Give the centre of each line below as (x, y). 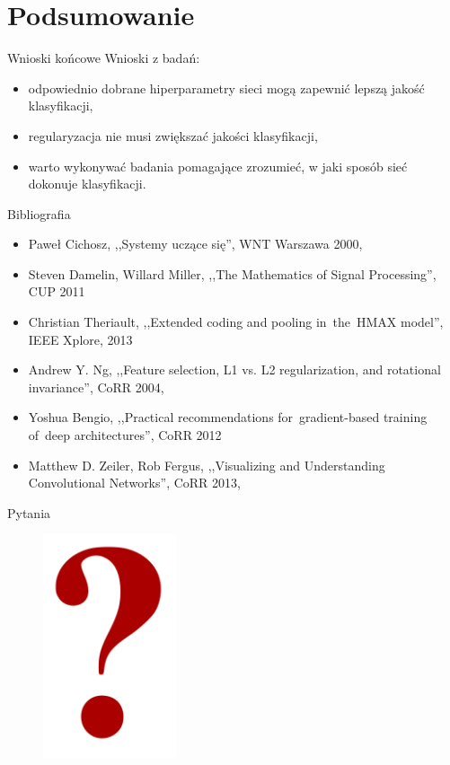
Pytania (29, 512)
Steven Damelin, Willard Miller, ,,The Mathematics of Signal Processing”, (232, 273)
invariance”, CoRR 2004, (96, 387)
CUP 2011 (57, 291)
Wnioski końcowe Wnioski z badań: (104, 58)
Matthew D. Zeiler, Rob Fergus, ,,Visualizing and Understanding (207, 465)
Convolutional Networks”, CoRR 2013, (134, 483)
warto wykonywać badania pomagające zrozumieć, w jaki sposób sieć (218, 166)
